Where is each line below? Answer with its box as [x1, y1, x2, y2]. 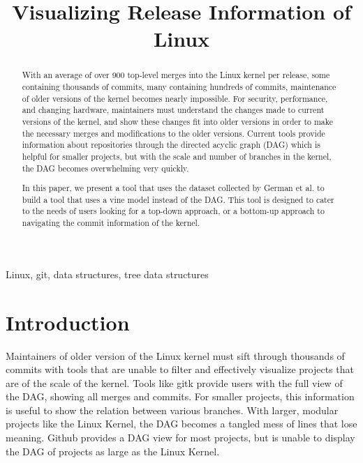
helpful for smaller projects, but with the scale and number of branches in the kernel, [22, 150, 332, 162]
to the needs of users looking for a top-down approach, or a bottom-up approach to [22, 205, 325, 217]
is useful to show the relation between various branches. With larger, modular [6, 402, 339, 417]
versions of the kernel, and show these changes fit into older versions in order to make [22, 115, 333, 127]
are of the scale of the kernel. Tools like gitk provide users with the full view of [6, 375, 343, 390]
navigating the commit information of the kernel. [22, 217, 200, 229]
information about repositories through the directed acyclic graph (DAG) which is [22, 139, 320, 151]
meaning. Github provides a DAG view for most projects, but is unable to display [6, 430, 355, 445]
